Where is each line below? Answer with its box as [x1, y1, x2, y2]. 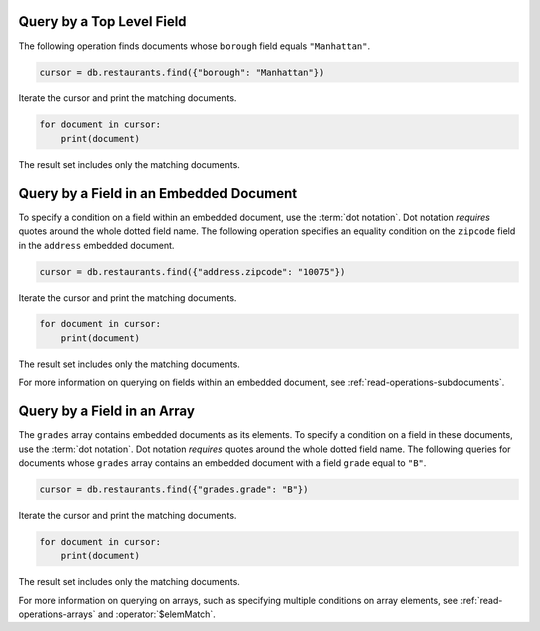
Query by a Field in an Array [18, 403, 195, 420]
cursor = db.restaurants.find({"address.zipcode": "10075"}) [39, 266, 346, 277]
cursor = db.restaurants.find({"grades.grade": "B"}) [39, 483, 309, 495]
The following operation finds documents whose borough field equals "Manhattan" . [18, 40, 371, 52]
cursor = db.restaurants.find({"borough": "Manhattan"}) [39, 66, 325, 78]
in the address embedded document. [18, 239, 175, 251]
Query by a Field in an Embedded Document [18, 185, 298, 202]
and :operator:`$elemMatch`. [97, 608, 217, 620]
